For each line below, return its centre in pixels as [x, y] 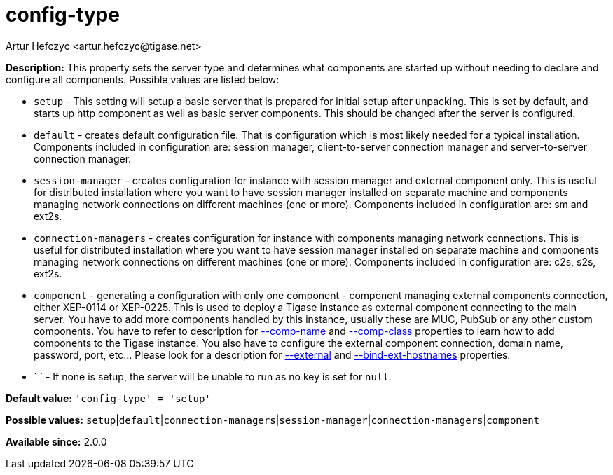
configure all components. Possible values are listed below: [143, 79]
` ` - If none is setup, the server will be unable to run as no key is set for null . [213, 376]
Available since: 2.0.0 [56, 441]
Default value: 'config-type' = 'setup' [108, 398]
